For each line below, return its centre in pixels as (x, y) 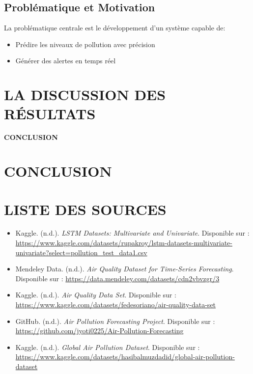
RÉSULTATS (50, 114)
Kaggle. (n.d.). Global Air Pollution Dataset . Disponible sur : (108, 347)
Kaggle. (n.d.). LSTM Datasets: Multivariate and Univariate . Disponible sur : (132, 233)
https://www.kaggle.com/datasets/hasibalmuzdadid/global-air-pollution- (125, 357)
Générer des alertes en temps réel (66, 61)
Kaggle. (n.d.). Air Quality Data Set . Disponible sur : (96, 295)
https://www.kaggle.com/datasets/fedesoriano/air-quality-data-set (116, 304)
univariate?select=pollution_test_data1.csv (81, 252)
